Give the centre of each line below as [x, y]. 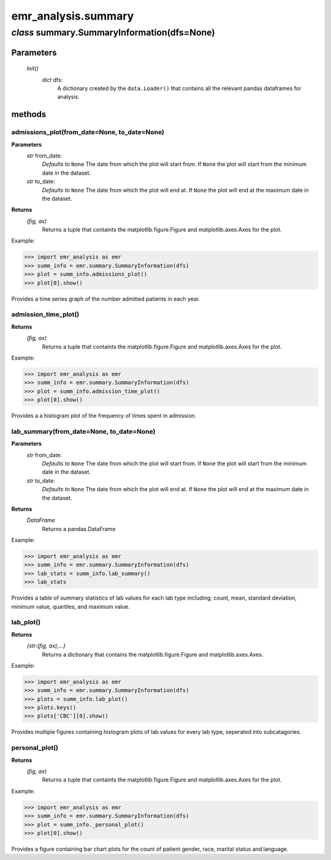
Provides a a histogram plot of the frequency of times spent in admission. [104, 416]
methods [29, 114]
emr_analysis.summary [73, 16]
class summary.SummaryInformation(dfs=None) [113, 32]
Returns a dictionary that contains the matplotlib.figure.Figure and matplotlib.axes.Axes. [153, 654]
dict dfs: [52, 80]
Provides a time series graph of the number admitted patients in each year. [106, 299]
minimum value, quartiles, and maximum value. [70, 606]
